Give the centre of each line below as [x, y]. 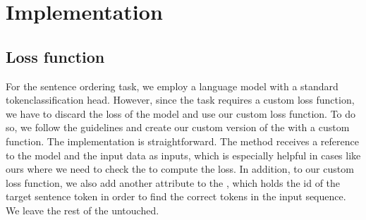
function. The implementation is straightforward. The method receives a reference [182, 141]
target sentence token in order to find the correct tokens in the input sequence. [176, 196]
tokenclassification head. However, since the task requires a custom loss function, [180, 100]
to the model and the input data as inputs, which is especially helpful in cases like [183, 155]
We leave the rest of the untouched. [83, 210]
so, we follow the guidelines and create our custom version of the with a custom [178, 127]
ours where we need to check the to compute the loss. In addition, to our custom [180, 169]
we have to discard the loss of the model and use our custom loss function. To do [181, 113]
